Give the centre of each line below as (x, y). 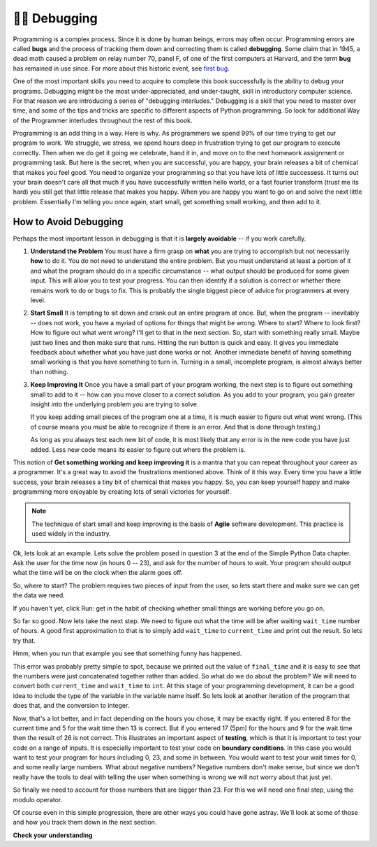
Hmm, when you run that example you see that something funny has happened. (127, 653)
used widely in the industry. (72, 534)
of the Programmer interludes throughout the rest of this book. (103, 120)
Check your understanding (53, 835)
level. (38, 300)
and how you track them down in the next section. (85, 823)
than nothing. (50, 371)
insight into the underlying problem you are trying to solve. (114, 404)
